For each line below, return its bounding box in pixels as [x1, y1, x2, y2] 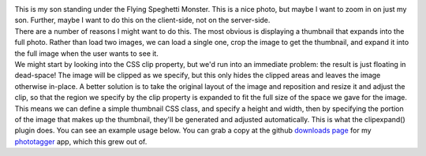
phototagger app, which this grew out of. [14, 136, 148, 146]
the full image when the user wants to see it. [14, 48, 159, 58]
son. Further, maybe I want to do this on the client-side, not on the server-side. [14, 16, 271, 25]
